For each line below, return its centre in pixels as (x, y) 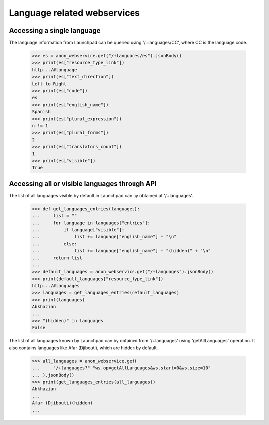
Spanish (41, 112)
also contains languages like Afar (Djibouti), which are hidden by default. (84, 348)
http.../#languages (56, 286)
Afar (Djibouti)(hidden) (63, 403)
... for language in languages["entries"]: (91, 223)
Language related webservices (75, 13)
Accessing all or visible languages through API (83, 184)
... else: (55, 244)
